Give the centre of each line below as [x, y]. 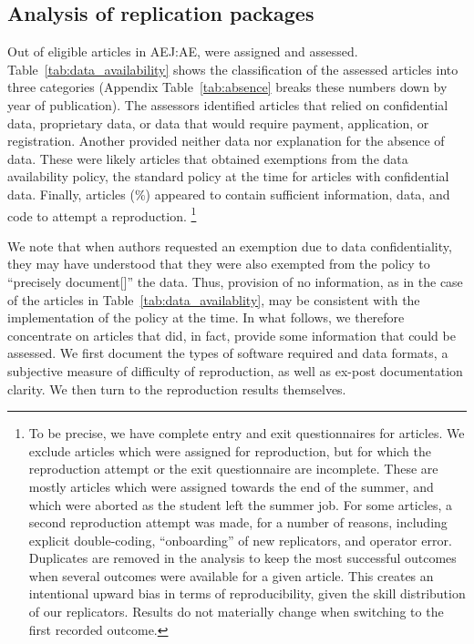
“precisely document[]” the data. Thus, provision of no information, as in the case [235, 281]
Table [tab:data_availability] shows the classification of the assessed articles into [233, 69]
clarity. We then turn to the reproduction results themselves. [177, 388]
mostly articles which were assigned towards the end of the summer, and [231, 486]
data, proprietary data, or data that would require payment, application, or [218, 123]
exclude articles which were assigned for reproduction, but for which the [230, 450]
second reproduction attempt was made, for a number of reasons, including [238, 522]
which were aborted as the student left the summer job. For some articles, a [241, 504]
